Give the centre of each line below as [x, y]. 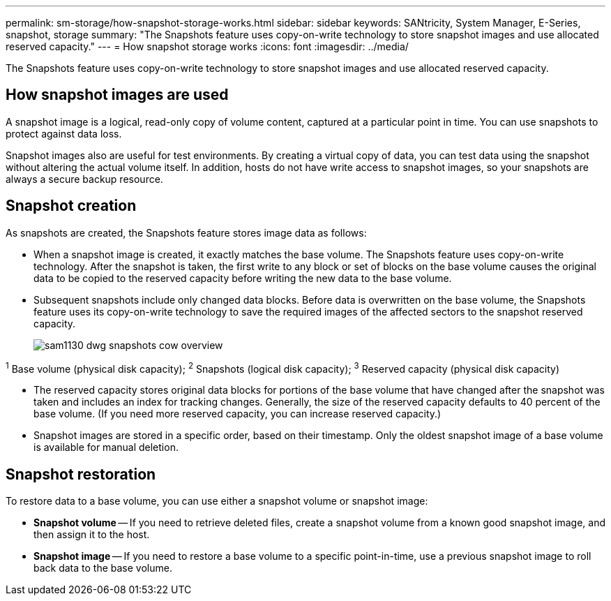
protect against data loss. [64, 133]
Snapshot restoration [81, 474]
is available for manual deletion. [106, 447]
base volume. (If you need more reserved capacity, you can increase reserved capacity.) [237, 414]
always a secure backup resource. [84, 179]
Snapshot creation [71, 206]
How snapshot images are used [117, 95]
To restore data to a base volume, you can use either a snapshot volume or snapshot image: [217, 501]
